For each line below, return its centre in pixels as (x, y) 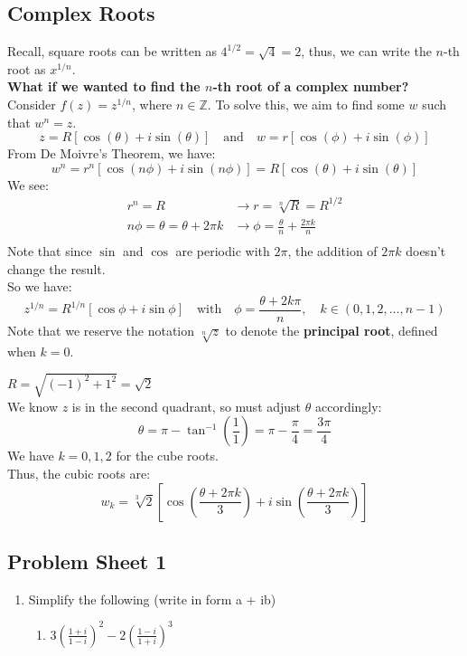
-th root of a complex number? (311, 86)
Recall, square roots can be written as (112, 51)
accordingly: (348, 406)
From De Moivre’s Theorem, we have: (112, 153)
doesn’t (426, 251)
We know (33, 406)
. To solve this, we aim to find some (306, 104)
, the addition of (332, 251)
